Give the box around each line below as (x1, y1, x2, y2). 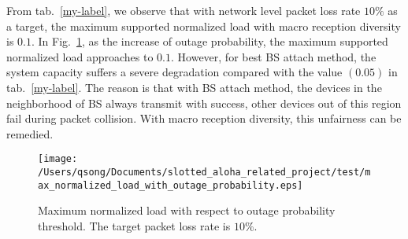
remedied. (6, 125, 54, 142)
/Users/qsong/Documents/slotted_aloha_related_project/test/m (38, 167, 371, 178)
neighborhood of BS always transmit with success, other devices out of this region (6, 94, 402, 111)
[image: (38, 153, 78, 165)
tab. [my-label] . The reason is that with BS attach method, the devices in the (6, 79, 382, 95)
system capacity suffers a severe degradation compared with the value (6, 64, 343, 80)
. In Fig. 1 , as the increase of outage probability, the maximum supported (31, 33, 388, 50)
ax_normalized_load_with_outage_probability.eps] (38, 179, 303, 191)
